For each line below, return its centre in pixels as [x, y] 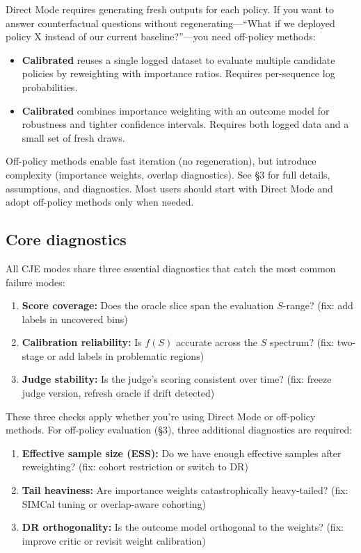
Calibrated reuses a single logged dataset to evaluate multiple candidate [178, 59]
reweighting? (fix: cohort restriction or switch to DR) [135, 467]
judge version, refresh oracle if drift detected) [118, 393]
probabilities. [50, 86]
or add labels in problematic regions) [126, 355]
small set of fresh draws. [73, 137]
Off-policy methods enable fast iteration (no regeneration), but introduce [161, 161]
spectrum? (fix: [302, 342]
